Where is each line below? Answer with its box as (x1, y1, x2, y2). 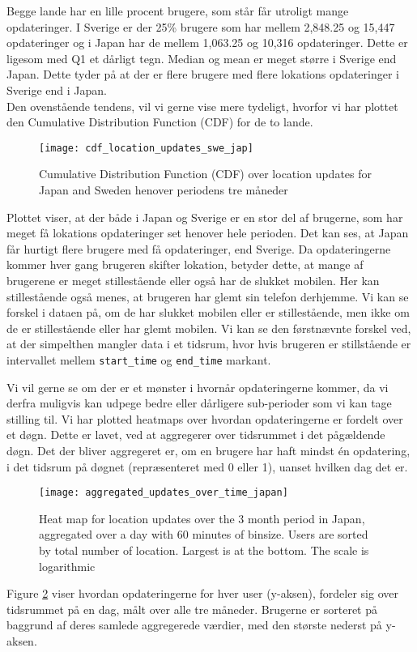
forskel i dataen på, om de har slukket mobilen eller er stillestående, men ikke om (6, 304, 410, 321)
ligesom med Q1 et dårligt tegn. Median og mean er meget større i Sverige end (6, 49, 397, 66)
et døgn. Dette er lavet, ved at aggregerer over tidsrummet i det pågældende (6, 426, 385, 443)
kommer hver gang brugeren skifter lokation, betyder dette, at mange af (6, 256, 364, 273)
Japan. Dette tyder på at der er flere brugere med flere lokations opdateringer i (6, 66, 399, 83)
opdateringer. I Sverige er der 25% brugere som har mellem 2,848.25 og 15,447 (6, 18, 395, 35)
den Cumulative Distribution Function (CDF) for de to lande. (6, 113, 313, 130)
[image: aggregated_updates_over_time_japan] (39, 487, 288, 499)
